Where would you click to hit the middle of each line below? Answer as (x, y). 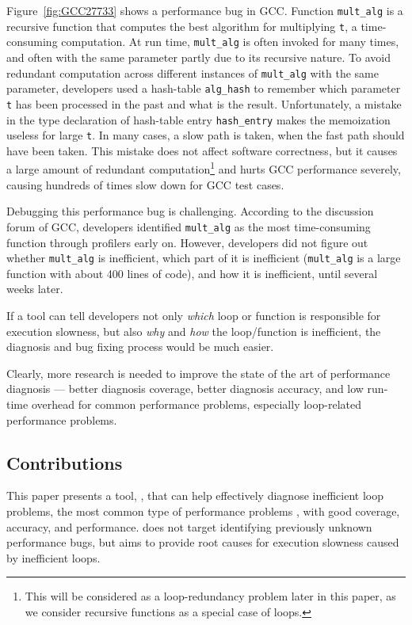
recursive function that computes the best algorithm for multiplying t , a (182, 26)
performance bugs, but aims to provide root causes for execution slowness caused (203, 542)
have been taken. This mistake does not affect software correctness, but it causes (202, 150)
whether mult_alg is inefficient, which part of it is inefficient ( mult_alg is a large (204, 258)
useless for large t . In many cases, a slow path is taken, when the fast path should (206, 135)
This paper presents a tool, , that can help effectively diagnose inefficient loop (195, 495)
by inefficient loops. (53, 557)
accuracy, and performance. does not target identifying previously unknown (189, 526)
